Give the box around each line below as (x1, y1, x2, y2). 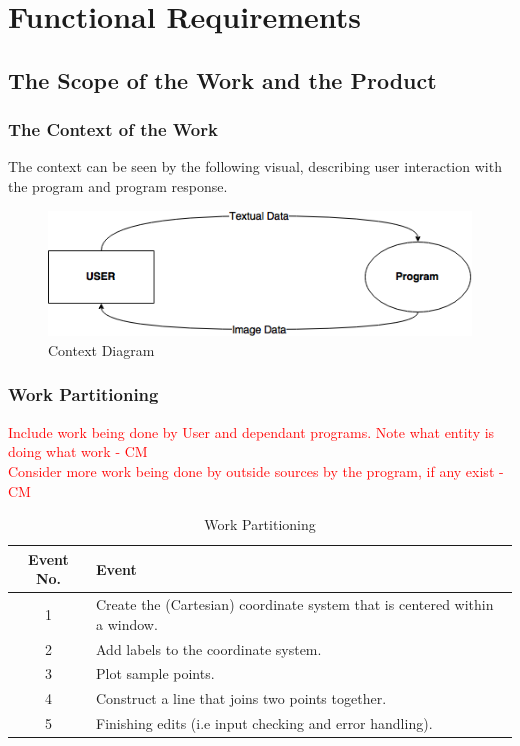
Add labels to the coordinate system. (96, 638, 322, 659)
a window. (96, 613, 158, 634)
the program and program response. (8, 175, 228, 196)
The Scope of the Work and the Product (8, 64, 437, 95)
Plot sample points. (96, 663, 215, 684)
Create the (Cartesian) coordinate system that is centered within (96, 594, 494, 615)
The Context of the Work (8, 117, 218, 142)
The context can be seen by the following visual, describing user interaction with (8, 156, 502, 177)
